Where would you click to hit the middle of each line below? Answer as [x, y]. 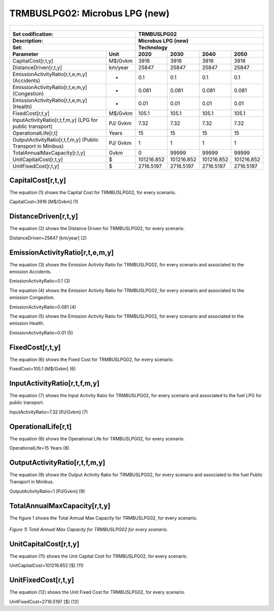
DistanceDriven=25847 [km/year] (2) [48, 238]
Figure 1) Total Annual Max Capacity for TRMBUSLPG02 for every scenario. [89, 530]
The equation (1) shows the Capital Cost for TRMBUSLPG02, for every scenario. [93, 192]
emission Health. [27, 323]
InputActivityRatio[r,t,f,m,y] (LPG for [55, 120]
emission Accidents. [30, 272]
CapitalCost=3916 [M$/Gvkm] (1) [44, 202]
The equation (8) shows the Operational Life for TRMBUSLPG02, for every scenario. [97, 438]
